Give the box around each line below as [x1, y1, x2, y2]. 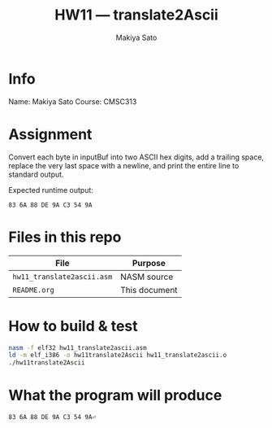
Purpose [132, 257, 166, 269]
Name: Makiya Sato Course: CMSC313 [8, 96, 137, 107]
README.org [12, 285, 54, 295]
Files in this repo [8, 228, 122, 246]
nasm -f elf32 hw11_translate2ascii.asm [8, 343, 148, 352]
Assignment [8, 124, 93, 143]
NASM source [120, 271, 174, 282]
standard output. [8, 169, 64, 179]
